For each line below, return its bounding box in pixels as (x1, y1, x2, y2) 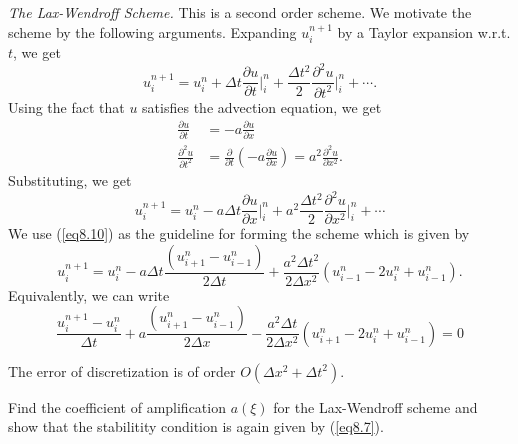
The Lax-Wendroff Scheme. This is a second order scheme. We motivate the (8, 2, 472, 22)
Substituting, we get (8, 170, 132, 191)
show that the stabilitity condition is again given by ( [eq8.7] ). (8, 416, 384, 437)
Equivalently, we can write (8, 284, 170, 305)
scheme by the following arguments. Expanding (8, 21, 297, 42)
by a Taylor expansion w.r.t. (337, 21, 511, 42)
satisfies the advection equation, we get (142, 96, 382, 117)
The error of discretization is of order (8, 360, 236, 381)
